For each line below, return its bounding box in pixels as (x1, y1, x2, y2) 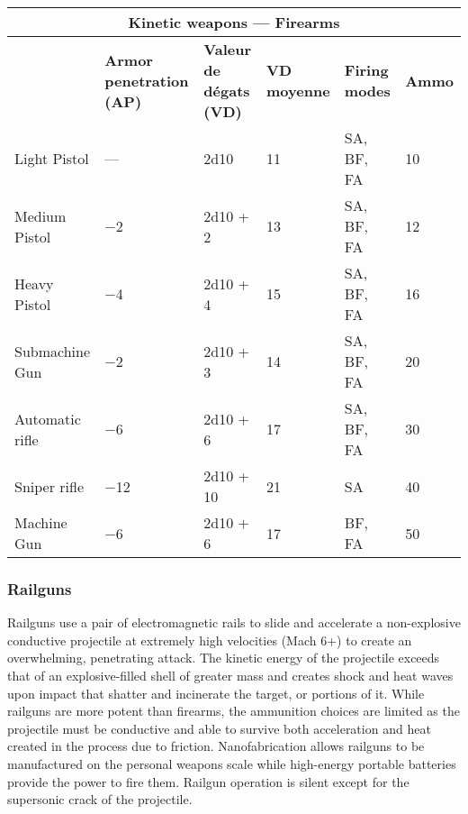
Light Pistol (14, 148, 89, 169)
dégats (203, 80, 250, 101)
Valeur (203, 39, 251, 59)
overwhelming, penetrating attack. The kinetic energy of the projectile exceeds (7, 648, 440, 667)
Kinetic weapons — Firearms (128, 12, 340, 32)
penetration (104, 69, 189, 91)
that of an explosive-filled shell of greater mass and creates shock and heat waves (7, 666, 454, 684)
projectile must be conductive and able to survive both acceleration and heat (7, 718, 431, 737)
